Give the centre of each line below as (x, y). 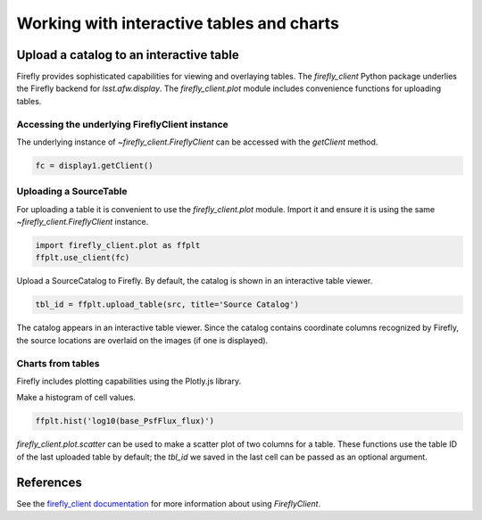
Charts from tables (58, 363)
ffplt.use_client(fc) (83, 258)
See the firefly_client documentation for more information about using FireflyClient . (169, 503)
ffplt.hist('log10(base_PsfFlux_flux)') (125, 421)
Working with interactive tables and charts (178, 23)
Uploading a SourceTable (72, 192)
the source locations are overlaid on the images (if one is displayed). (142, 340)
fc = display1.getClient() (94, 165)
